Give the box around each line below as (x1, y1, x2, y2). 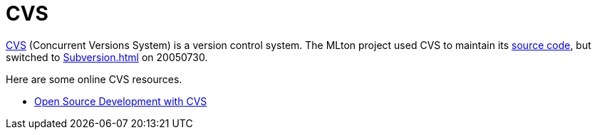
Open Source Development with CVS (34, 94, 207, 107)
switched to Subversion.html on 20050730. (6, 50, 208, 63)
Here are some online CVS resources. (6, 72, 182, 85)
